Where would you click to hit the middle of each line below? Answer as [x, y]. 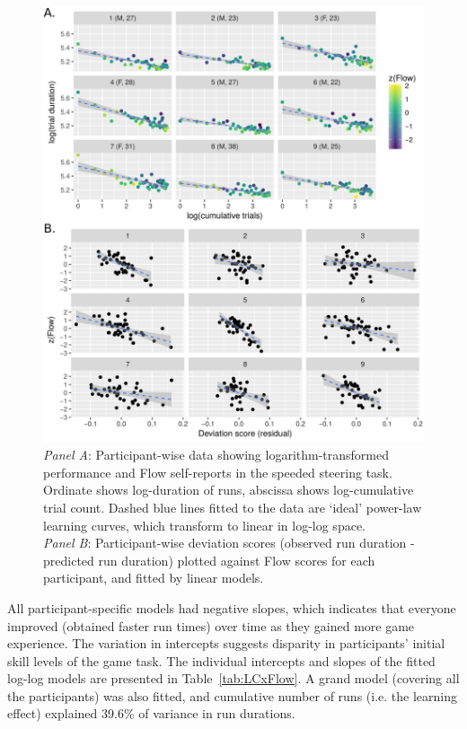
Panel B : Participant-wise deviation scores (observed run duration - [229, 543]
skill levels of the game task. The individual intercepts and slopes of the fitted [221, 660]
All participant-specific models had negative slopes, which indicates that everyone [232, 607]
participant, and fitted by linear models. [154, 578]
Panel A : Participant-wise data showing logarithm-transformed [216, 455]
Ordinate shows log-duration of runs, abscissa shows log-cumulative [229, 490]
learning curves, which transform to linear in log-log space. [204, 525]
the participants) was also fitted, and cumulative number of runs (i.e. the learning [232, 695]
